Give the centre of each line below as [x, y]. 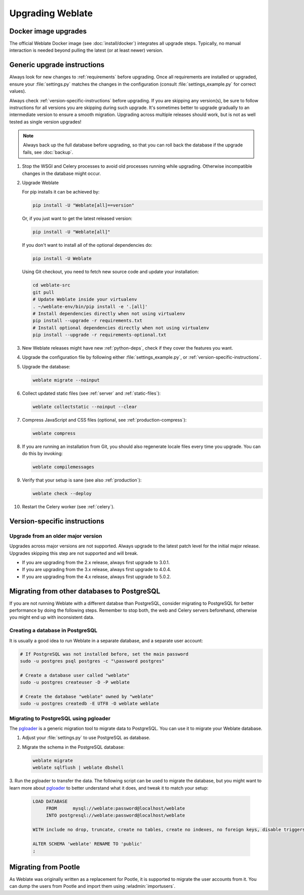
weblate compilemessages [64, 467]
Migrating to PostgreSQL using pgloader [60, 718]
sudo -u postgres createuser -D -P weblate [75, 682]
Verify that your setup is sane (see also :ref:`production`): [82, 480]
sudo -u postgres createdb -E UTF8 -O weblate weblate [89, 704]
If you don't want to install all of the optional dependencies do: [87, 245]
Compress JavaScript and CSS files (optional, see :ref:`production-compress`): [104, 420]
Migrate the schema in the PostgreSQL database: [73, 747]
